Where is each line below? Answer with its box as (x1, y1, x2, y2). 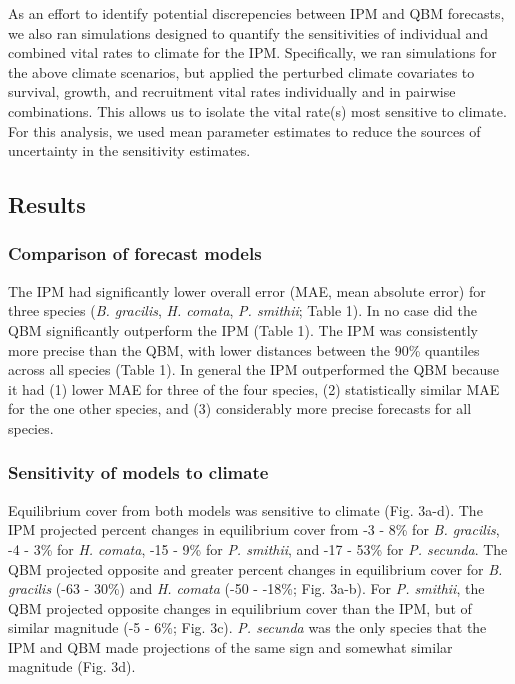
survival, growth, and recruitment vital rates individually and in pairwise (8, 81, 456, 102)
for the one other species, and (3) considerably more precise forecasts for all (8, 398, 472, 419)
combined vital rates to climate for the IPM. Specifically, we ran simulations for (8, 42, 497, 63)
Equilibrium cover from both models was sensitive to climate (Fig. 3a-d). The (8, 499, 483, 520)
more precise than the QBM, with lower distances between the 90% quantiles (8, 339, 480, 360)
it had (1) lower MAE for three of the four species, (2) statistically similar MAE (8, 378, 500, 399)
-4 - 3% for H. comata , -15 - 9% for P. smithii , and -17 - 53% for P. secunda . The (8, 538, 508, 559)
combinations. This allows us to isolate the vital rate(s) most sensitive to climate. (8, 100, 507, 121)
